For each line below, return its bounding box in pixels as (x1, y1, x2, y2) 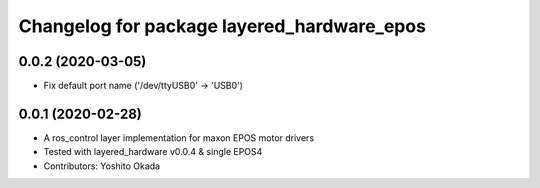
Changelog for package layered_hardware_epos (18, 15, 427, 37)
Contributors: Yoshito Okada (43, 160, 160, 172)
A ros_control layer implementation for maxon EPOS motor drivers (43, 131, 315, 144)
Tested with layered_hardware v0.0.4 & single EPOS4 (43, 146, 263, 158)
